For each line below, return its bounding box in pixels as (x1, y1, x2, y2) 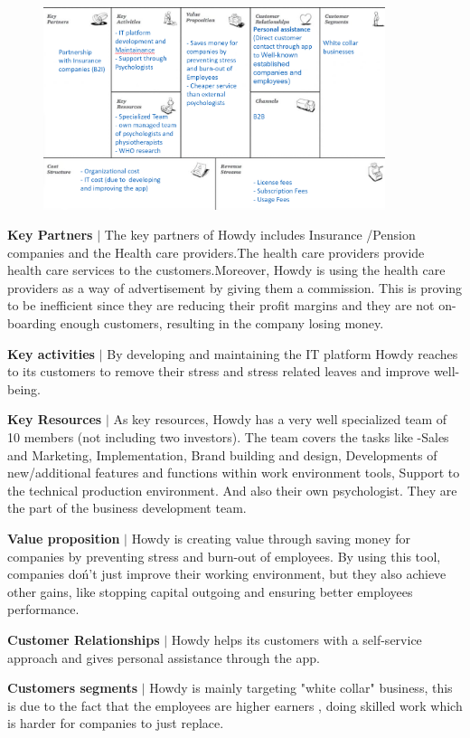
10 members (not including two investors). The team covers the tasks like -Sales (7, 428, 449, 447)
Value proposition (7, 529, 120, 547)
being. (7, 379, 41, 398)
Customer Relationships (7, 629, 160, 648)
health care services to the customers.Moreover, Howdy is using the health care (7, 260, 446, 279)
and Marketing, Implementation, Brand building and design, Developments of (7, 445, 437, 464)
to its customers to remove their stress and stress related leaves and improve (7, 362, 430, 381)
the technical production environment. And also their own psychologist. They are (7, 480, 457, 499)
